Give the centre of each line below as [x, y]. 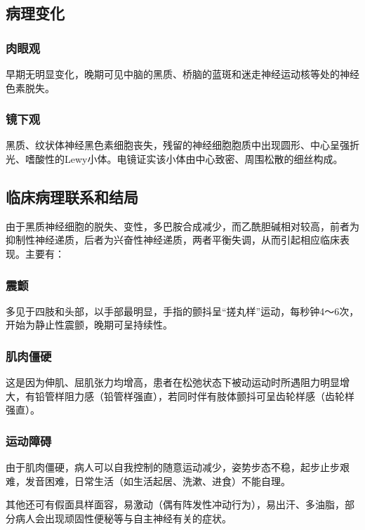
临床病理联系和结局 [72, 196]
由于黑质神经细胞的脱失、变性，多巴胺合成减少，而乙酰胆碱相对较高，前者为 [182, 226]
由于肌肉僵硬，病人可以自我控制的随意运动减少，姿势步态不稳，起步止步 [173, 467]
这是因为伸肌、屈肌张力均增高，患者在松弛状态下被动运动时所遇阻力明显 [173, 382]
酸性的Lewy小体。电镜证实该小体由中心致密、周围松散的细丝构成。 [189, 159]
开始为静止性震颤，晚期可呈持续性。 [89, 325]
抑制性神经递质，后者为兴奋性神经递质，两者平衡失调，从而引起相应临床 [173, 240]
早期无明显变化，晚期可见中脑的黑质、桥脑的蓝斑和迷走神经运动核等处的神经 [182, 74]
